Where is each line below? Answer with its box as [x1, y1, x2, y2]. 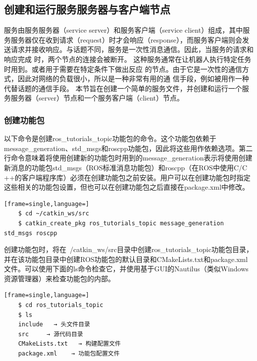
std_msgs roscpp [4, 229, 57, 237]
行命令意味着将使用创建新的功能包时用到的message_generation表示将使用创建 [4, 153, 253, 163]
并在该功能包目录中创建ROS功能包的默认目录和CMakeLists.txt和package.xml [4, 254, 248, 264]
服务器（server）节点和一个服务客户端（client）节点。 [10, 93, 184, 103]
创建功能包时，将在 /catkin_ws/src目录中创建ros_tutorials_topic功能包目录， [4, 244, 253, 255]
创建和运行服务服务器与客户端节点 [4, 1, 170, 17]
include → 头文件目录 [18, 321, 90, 328]
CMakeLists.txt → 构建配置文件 [18, 340, 121, 348]
